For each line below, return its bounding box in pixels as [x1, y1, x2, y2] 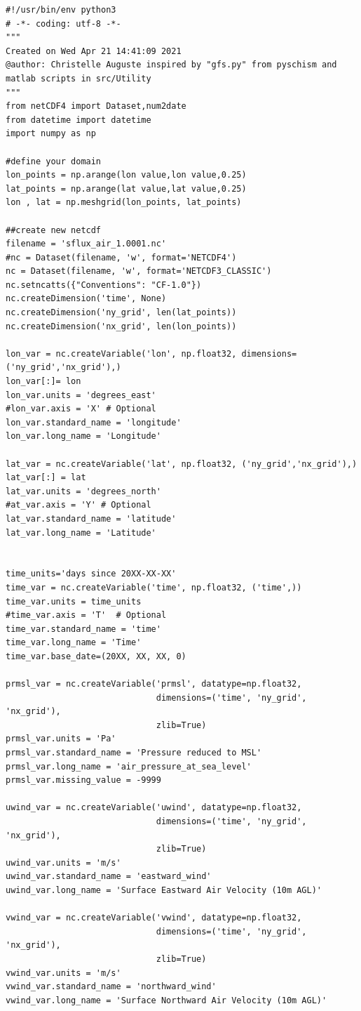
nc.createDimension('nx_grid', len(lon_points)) [6, 321, 237, 331]
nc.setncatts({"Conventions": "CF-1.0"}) [6, 279, 202, 290]
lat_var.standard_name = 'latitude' [6, 513, 177, 524]
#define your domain [6, 156, 102, 166]
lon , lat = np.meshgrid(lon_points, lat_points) [6, 197, 242, 208]
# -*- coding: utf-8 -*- [6, 18, 121, 29]
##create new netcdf [6, 225, 102, 235]
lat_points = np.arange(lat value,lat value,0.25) [6, 183, 247, 194]
